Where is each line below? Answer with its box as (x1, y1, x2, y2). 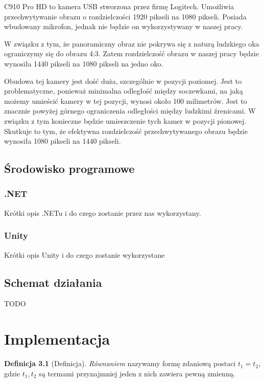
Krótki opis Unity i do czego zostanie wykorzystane (4, 249, 165, 260)
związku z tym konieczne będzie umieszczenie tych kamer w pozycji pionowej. (4, 115, 247, 126)
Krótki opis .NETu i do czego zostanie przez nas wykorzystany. (4, 207, 201, 218)
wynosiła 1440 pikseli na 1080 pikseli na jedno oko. (4, 58, 163, 69)
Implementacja (4, 328, 110, 349)
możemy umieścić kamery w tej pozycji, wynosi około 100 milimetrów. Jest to (4, 95, 247, 106)
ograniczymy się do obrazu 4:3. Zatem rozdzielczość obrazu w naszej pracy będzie (4, 48, 259, 59)
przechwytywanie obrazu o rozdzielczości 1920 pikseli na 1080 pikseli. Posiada (4, 11, 247, 21)
